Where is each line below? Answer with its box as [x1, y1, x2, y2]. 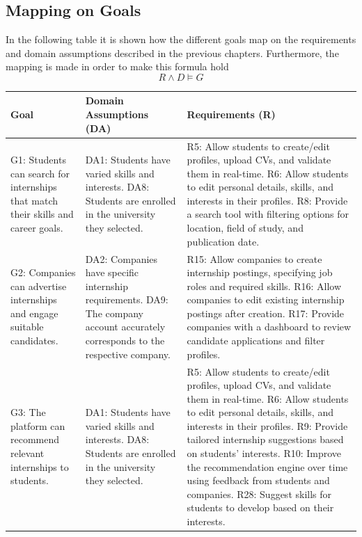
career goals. [10, 221, 63, 235]
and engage [10, 305, 58, 320]
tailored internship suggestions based [187, 432, 344, 447]
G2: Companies [10, 265, 76, 280]
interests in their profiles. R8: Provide [187, 193, 348, 207]
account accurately [85, 319, 166, 334]
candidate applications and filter [187, 333, 325, 348]
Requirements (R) [187, 107, 276, 122]
